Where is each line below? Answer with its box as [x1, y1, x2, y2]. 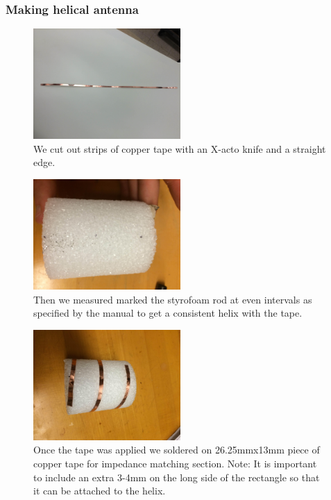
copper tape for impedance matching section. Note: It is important [33, 456, 317, 470]
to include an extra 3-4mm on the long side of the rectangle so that [33, 469, 320, 484]
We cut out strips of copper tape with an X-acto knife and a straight [33, 141, 326, 156]
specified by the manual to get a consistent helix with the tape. [33, 306, 303, 320]
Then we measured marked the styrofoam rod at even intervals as [33, 292, 312, 306]
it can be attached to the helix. [33, 483, 166, 498]
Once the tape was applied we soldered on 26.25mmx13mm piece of [33, 442, 320, 457]
